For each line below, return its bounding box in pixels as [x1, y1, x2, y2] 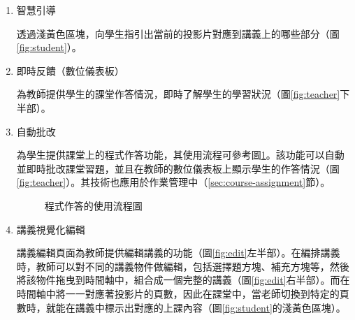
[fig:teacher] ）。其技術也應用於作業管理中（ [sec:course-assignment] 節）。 [16, 175, 331, 189]
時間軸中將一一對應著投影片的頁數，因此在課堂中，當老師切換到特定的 [16, 286, 340, 300]
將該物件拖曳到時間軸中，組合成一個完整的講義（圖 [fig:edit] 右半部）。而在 [16, 272, 350, 287]
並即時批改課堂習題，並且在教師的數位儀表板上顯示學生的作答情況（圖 [16, 161, 340, 175]
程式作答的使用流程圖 [44, 198, 143, 212]
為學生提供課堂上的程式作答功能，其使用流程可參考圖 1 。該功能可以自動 [16, 147, 345, 162]
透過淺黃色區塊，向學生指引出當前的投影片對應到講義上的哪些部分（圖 [16, 26, 340, 41]
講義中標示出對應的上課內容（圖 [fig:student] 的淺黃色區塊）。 [75, 300, 346, 314]
